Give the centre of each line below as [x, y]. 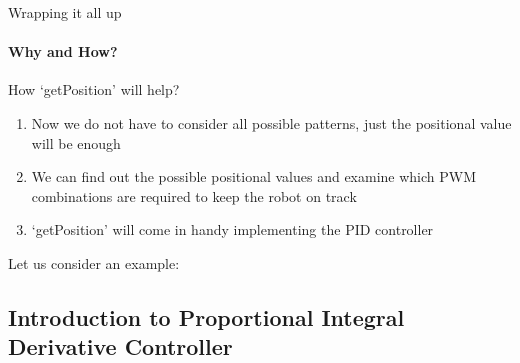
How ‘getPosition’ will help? [94, 89]
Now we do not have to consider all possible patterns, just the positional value [271, 122]
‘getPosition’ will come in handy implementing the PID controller [232, 229]
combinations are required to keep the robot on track [194, 195]
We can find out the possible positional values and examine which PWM [254, 176]
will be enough [76, 142]
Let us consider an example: [94, 262]
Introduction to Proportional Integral [206, 316]
